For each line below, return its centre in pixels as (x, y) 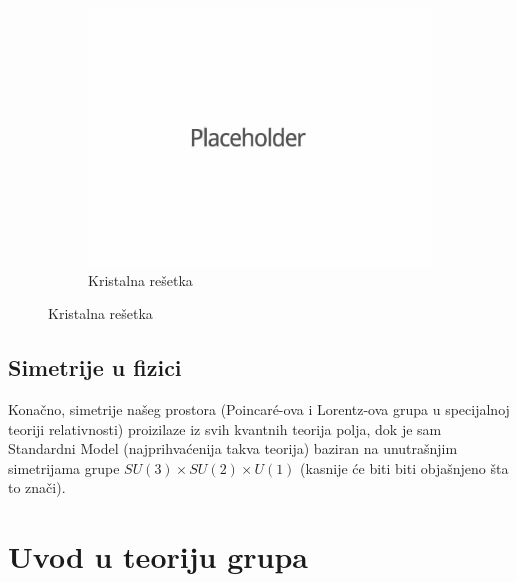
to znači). (37, 487)
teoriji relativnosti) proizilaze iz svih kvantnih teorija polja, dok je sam (225, 428)
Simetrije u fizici (95, 367)
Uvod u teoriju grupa (158, 556)
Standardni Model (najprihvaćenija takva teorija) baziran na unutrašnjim (233, 448)
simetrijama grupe (64, 467)
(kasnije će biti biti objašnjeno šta (404, 467)
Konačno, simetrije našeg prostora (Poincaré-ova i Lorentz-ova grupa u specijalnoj (259, 408)
